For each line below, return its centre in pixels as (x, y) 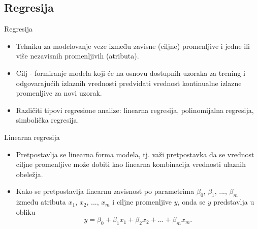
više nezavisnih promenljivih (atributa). (77, 56)
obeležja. (29, 174)
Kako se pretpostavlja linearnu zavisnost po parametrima (105, 191)
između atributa (41, 202)
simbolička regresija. (47, 120)
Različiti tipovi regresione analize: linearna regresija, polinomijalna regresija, (135, 110)
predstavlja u (234, 202)
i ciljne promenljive (142, 202)
